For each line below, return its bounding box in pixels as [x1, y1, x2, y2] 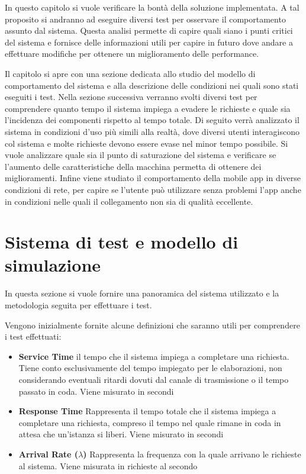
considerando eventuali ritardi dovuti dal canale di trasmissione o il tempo [18, 373, 289, 385]
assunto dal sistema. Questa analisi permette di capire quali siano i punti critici [5, 24, 293, 37]
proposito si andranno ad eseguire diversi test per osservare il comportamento [5, 12, 286, 25]
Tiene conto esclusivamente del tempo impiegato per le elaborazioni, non [18, 362, 282, 374]
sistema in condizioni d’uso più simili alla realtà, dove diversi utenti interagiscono [5, 125, 299, 137]
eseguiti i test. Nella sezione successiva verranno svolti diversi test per [5, 91, 257, 103]
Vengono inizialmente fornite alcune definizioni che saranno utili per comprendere [5, 318, 300, 331]
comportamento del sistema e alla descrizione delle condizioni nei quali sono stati [5, 79, 299, 91]
